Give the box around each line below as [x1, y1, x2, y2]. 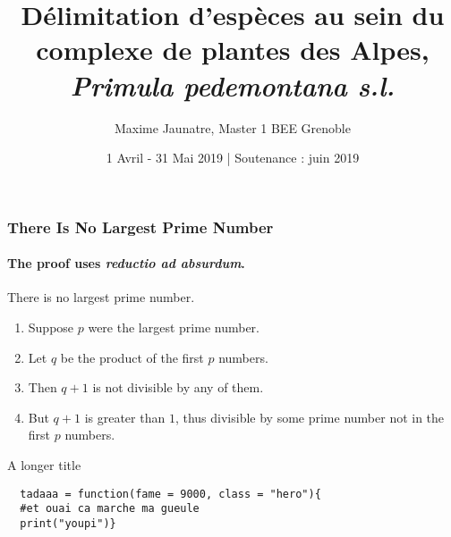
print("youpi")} [20, 516, 116, 530]
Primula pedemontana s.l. [70, 66, 396, 104]
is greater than [84, 407, 166, 426]
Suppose [28, 318, 74, 336]
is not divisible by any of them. [92, 378, 264, 397]
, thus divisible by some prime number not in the [174, 407, 445, 426]
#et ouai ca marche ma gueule [20, 502, 200, 516]
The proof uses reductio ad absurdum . [7, 254, 245, 273]
